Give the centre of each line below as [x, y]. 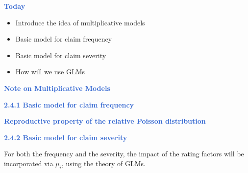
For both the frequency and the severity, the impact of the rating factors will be [124, 154]
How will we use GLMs [50, 72]
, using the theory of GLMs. [103, 163]
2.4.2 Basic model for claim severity [66, 137]
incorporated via [29, 163]
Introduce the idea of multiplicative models [80, 22]
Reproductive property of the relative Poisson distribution [105, 121]
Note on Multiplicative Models [57, 88]
